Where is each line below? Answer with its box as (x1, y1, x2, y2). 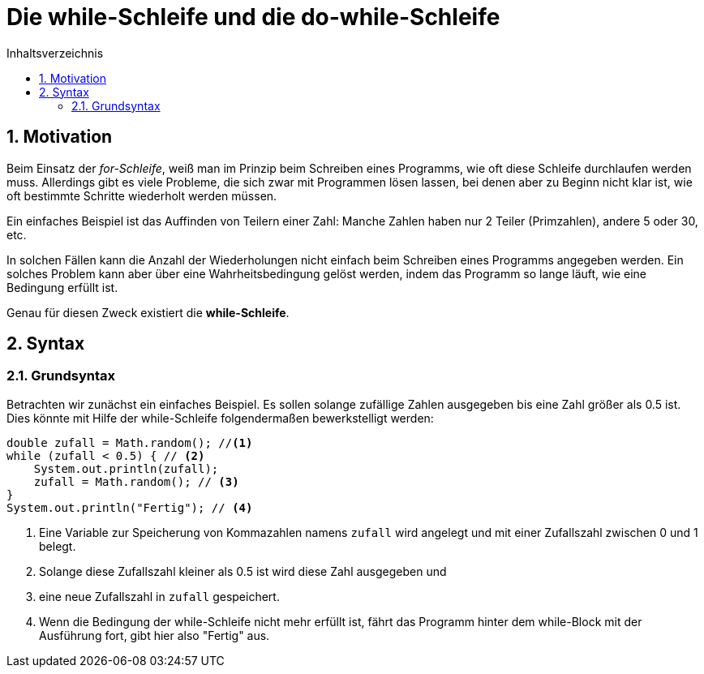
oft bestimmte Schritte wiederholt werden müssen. (6, 188, 277, 203)
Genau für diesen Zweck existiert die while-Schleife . (6, 305, 290, 320)
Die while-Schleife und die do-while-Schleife (6, 3, 500, 31)
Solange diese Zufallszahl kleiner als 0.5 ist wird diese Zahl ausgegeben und (39, 564, 447, 578)
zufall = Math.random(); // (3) (33, 474, 239, 488)
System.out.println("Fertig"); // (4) (6, 500, 253, 514)
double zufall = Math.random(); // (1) (6, 436, 253, 449)
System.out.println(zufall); (33, 461, 219, 475)
